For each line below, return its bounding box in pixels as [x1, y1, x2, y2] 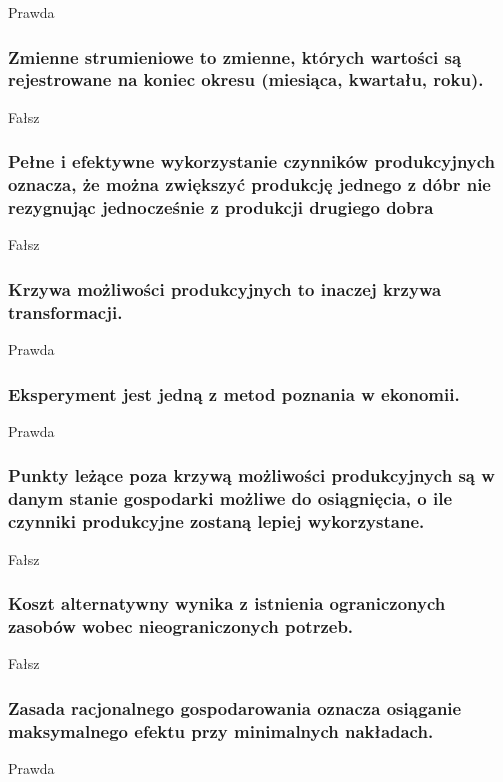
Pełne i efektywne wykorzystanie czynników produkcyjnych [8, 149, 496, 174]
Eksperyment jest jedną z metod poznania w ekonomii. [8, 381, 460, 406]
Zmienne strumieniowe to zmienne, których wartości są [8, 44, 462, 69]
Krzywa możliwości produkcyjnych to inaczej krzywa [8, 276, 442, 301]
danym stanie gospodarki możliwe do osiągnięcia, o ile [8, 486, 453, 511]
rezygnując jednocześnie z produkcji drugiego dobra [8, 195, 434, 220]
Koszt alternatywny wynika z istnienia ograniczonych [8, 591, 446, 616]
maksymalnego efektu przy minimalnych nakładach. [8, 718, 434, 743]
